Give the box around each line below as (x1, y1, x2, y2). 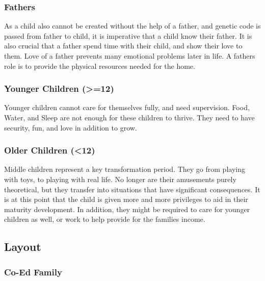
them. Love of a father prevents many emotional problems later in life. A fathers (4, 50, 255, 61)
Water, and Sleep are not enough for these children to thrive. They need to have (4, 112, 255, 122)
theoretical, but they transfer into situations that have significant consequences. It (4, 184, 260, 194)
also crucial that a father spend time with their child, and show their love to (4, 40, 243, 51)
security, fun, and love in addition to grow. (4, 122, 137, 133)
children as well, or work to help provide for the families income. (4, 214, 205, 224)
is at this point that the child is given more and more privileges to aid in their (4, 194, 248, 205)
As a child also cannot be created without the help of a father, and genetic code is (4, 20, 261, 31)
